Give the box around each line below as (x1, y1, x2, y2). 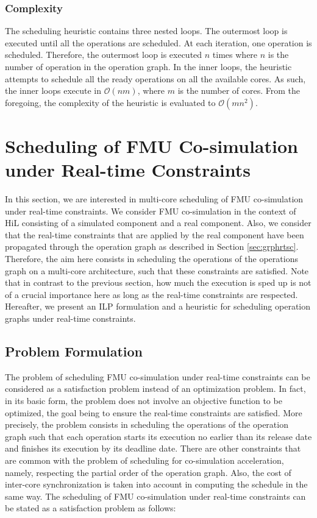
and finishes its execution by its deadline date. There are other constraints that (5, 442, 301, 455)
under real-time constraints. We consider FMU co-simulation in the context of (5, 204, 296, 217)
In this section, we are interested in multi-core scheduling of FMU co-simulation (5, 193, 304, 205)
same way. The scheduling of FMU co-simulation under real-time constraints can (5, 489, 306, 502)
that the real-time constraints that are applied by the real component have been (5, 228, 304, 241)
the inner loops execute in (5, 84, 102, 97)
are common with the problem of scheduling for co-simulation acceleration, (5, 453, 284, 466)
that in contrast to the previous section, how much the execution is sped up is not (5, 276, 312, 289)
